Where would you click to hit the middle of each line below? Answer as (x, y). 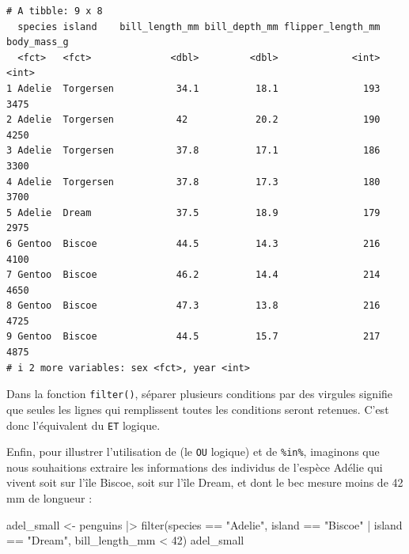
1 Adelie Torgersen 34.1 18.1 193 (193, 88)
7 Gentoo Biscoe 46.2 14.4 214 (193, 275)
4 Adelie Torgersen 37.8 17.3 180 (193, 182)
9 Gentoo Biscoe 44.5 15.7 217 (193, 337)
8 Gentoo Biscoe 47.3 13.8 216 (193, 306)
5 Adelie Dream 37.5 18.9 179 (193, 212)
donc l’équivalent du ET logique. (83, 425)
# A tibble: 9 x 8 (55, 11)
